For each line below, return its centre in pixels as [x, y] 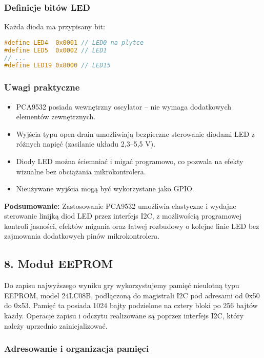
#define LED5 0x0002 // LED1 [56, 50]
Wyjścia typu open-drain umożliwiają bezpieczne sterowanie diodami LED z [135, 133]
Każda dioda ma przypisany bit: [55, 26]
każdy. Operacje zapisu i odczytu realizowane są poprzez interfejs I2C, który [124, 316]
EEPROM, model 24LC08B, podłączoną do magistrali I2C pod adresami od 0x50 [132, 295]
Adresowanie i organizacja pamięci [77, 348]
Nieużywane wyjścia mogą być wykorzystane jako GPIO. [105, 189]
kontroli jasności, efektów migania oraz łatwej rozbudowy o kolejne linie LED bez [132, 226]
